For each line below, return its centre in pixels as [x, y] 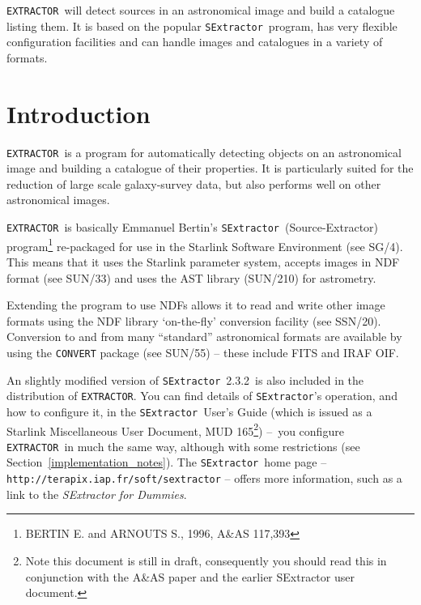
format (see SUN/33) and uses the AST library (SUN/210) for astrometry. [191, 277]
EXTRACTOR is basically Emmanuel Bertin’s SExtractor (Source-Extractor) [193, 227]
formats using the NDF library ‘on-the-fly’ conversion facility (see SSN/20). [194, 320]
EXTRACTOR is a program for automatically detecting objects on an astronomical [204, 152]
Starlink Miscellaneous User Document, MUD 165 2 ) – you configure [175, 429]
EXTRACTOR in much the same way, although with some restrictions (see [183, 446]
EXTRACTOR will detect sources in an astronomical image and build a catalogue [201, 10]
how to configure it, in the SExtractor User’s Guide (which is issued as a [189, 411]
